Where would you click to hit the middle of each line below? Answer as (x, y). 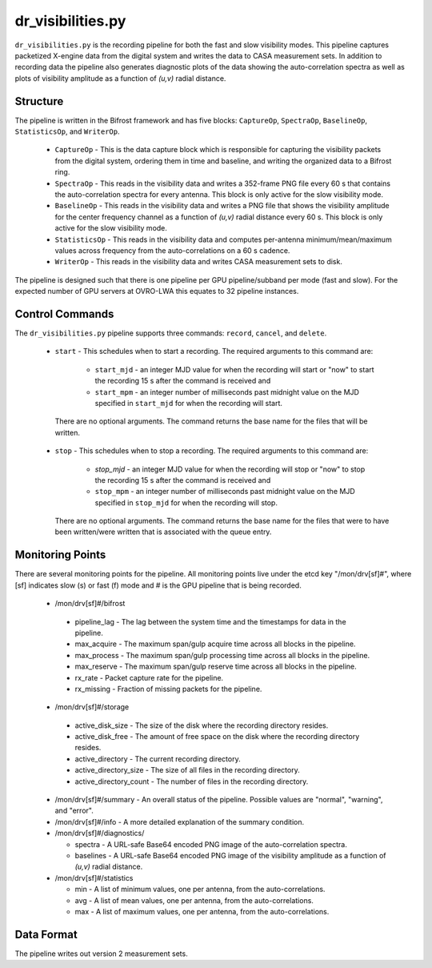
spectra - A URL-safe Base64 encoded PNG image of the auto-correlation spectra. (211, 844)
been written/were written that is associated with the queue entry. (163, 532)
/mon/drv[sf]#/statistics (94, 878)
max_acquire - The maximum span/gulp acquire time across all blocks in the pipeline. (215, 644)
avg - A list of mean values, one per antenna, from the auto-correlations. (194, 900)
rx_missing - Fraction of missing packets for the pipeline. (168, 689)
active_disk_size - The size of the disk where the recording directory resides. (202, 725)
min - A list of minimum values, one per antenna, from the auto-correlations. (200, 890)
